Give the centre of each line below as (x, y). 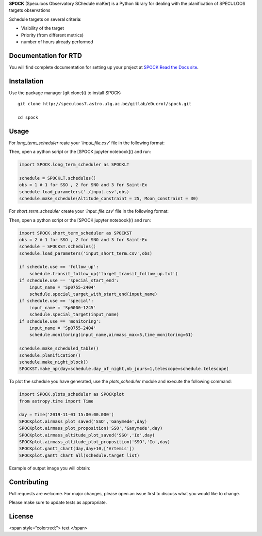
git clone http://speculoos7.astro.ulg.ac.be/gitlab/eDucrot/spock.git (105, 104)
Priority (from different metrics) (52, 35)
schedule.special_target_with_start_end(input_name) (93, 294)
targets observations (30, 10)
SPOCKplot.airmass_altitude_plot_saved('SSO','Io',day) (87, 435)
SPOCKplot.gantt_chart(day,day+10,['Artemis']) (77, 449)
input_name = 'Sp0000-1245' (63, 308)
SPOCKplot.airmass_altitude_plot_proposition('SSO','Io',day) (95, 442)
